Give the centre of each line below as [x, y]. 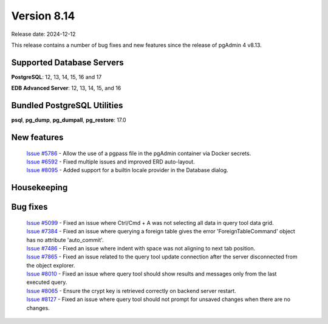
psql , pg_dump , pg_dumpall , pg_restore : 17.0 [69, 120]
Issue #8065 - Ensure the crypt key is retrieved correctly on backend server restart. [131, 291]
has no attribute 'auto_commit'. [65, 240]
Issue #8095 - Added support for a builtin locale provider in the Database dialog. [127, 170]
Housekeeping [39, 188]
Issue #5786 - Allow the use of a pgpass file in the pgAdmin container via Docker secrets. [139, 153]
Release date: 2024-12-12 [43, 34]
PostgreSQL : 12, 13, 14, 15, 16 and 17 [56, 77]
